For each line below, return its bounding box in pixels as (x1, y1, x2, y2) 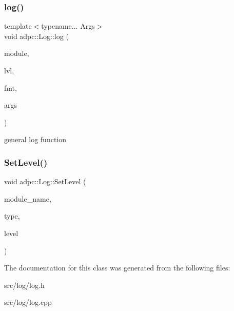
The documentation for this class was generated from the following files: (4, 262, 230, 273)
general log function (4, 134, 67, 145)
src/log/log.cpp (4, 297, 52, 307)
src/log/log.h (4, 279, 45, 290)
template (4, 21, 32, 31)
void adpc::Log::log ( (4, 30, 69, 41)
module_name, (4, 193, 51, 204)
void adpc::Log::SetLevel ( (4, 176, 86, 187)
